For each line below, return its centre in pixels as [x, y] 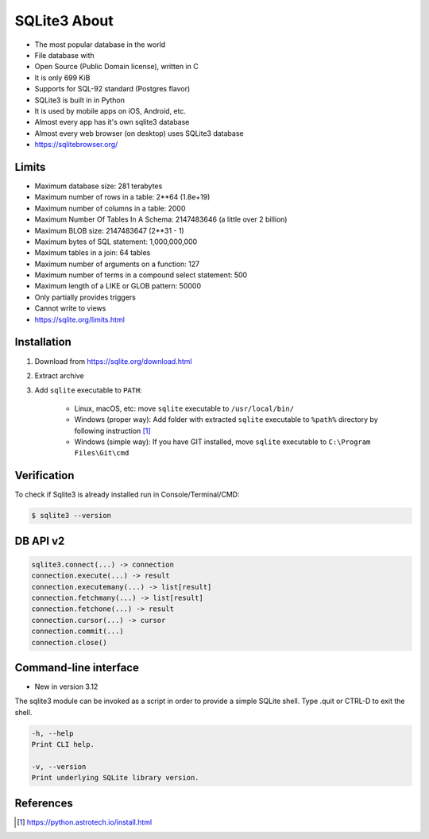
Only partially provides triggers [85, 297]
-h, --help [52, 733]
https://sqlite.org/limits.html [79, 319]
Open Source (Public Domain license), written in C [116, 67]
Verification [44, 476]
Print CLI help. [63, 744]
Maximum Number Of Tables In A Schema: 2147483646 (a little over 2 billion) [161, 219]
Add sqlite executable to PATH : [88, 390]
